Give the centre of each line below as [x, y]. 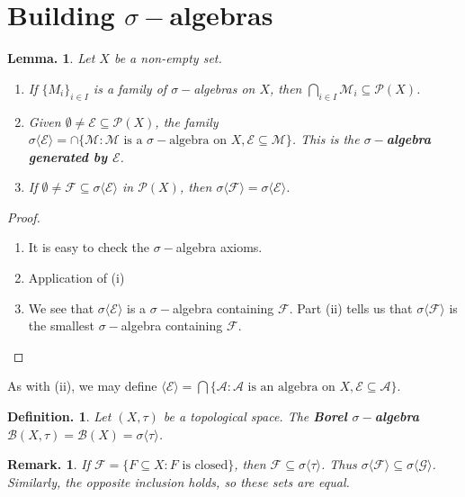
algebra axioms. [219, 247]
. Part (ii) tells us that [351, 307]
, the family [187, 121]
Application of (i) [76, 278]
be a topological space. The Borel [255, 416]
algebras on [224, 88]
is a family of [130, 88]
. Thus [339, 464]
